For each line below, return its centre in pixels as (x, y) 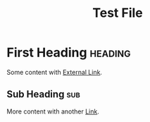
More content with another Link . (53, 111)
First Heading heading (69, 53)
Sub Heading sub (43, 94)
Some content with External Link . (55, 72)
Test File (118, 13)
